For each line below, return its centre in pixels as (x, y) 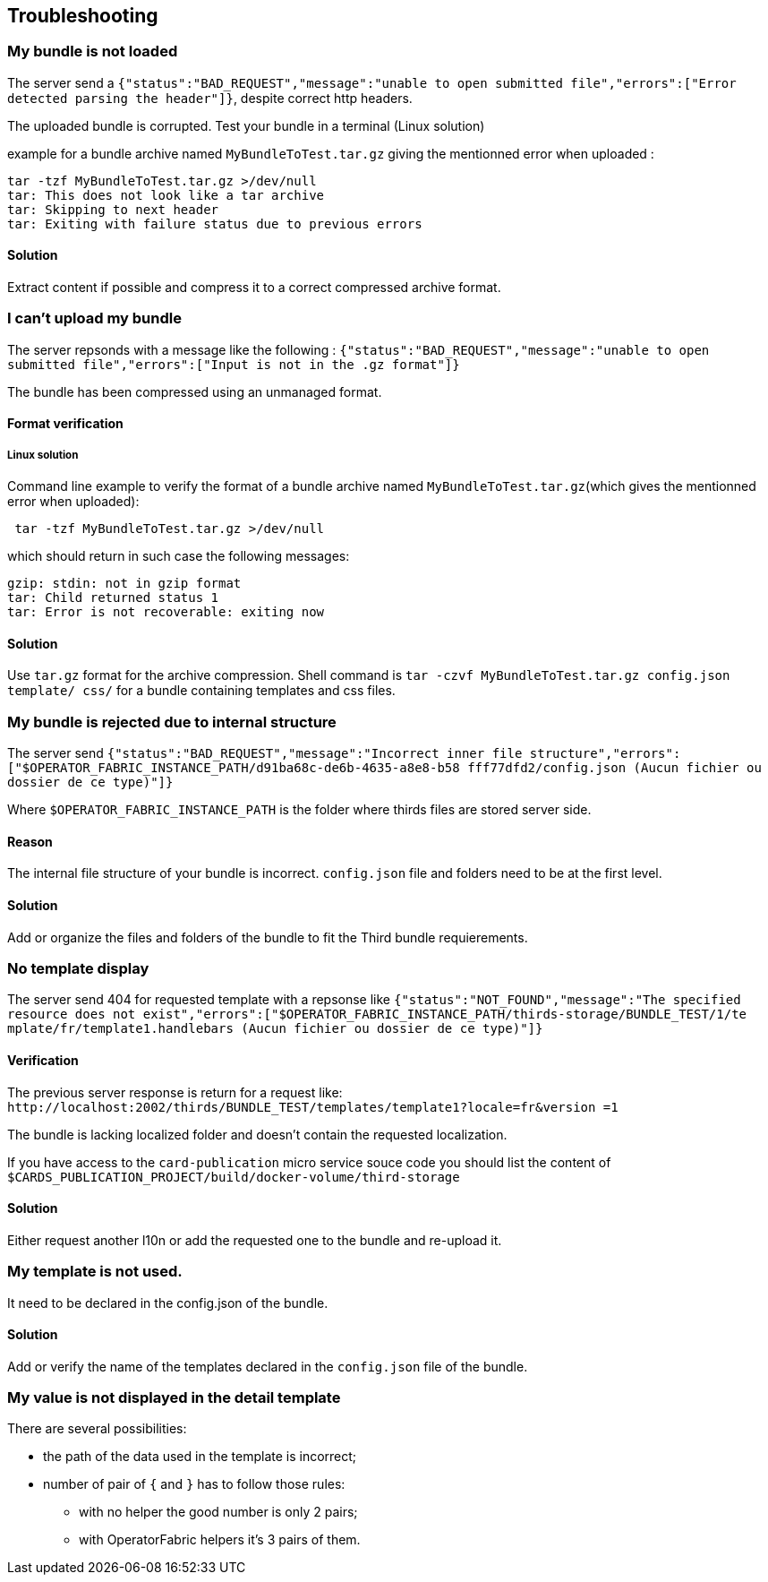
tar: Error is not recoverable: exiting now (166, 612)
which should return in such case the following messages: (179, 556)
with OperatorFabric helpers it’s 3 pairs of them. (220, 1540)
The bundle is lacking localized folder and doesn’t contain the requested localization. (257, 1134)
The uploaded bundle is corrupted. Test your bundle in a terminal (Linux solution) (246, 125)
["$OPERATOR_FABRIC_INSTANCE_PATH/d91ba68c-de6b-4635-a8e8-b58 (234, 768)
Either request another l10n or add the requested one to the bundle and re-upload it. (255, 1240)
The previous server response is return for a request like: (175, 1092)
